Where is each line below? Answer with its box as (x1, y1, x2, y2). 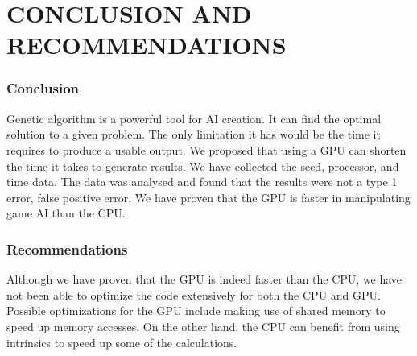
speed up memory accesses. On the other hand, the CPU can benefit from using (6, 317, 400, 334)
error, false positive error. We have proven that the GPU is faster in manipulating (6, 188, 411, 205)
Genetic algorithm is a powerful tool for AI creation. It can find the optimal (6, 110, 382, 126)
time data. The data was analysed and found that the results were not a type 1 (6, 173, 398, 190)
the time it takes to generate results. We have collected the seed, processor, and (6, 157, 399, 174)
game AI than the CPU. (6, 205, 126, 221)
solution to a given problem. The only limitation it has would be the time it (6, 126, 381, 143)
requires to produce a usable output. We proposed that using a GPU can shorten (6, 141, 407, 158)
